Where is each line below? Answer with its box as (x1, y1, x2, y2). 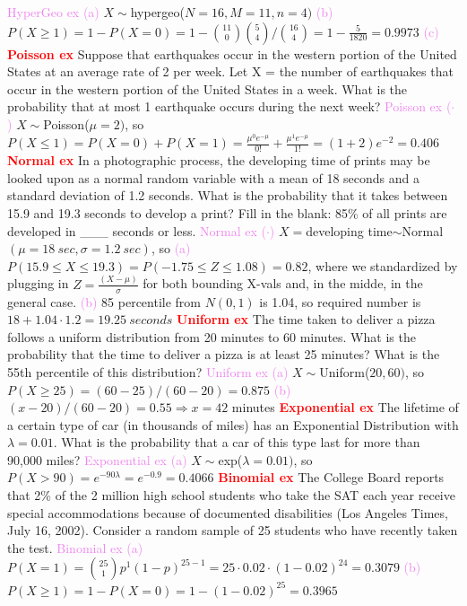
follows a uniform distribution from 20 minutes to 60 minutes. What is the (7, 327, 416, 346)
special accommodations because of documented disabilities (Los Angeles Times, (7, 503, 448, 522)
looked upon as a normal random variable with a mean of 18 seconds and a (7, 168, 420, 187)
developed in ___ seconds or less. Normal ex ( (7, 221, 266, 240)
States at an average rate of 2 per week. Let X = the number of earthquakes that (7, 62, 454, 81)
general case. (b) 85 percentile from (7, 292, 202, 311)
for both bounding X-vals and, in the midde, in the (143, 274, 423, 293)
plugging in (7, 274, 69, 293)
